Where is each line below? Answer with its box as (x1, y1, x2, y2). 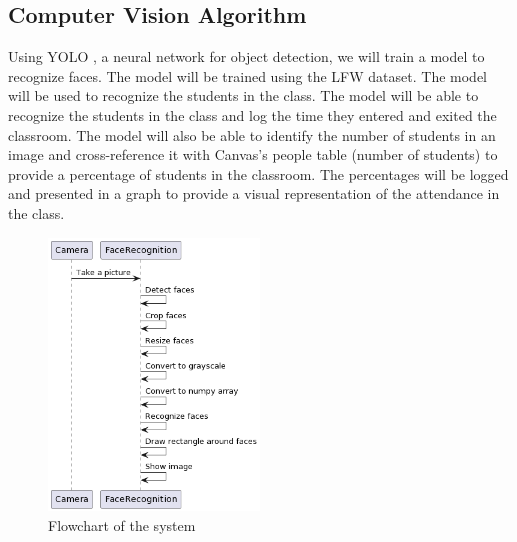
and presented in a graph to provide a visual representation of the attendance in (8, 183, 500, 204)
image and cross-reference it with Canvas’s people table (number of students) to (8, 144, 498, 165)
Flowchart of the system (48, 514, 196, 535)
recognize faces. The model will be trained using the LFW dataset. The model (8, 65, 487, 86)
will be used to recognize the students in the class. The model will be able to (8, 85, 479, 106)
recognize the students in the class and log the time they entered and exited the (8, 104, 497, 125)
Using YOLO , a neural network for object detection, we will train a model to (8, 46, 485, 67)
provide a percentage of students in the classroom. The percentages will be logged (8, 163, 509, 184)
